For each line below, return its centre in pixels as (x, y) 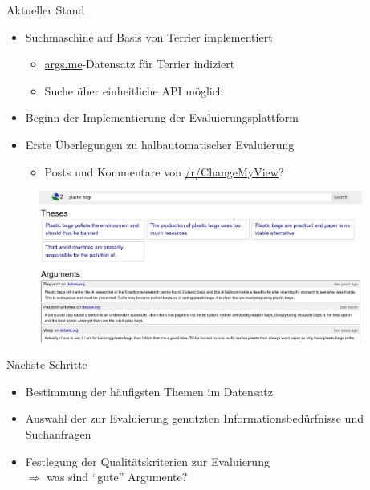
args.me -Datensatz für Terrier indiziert (140, 64)
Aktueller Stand (46, 10)
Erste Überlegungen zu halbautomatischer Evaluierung (160, 144)
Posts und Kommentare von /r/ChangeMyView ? (164, 171)
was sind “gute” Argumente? (117, 477)
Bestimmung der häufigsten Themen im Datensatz (149, 391)
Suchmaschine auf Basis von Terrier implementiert (149, 36)
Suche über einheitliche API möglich (134, 90)
